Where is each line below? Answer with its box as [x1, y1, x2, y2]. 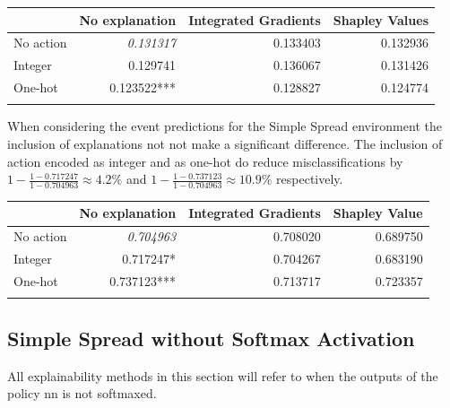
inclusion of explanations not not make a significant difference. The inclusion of [7, 134, 443, 152]
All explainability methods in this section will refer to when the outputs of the [7, 366, 438, 385]
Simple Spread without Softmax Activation [7, 324, 415, 352]
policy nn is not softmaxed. [7, 384, 157, 403]
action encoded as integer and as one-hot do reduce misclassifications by [7, 152, 403, 170]
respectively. [276, 169, 343, 188]
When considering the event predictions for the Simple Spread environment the [7, 117, 442, 135]
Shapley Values [333, 10, 429, 29]
